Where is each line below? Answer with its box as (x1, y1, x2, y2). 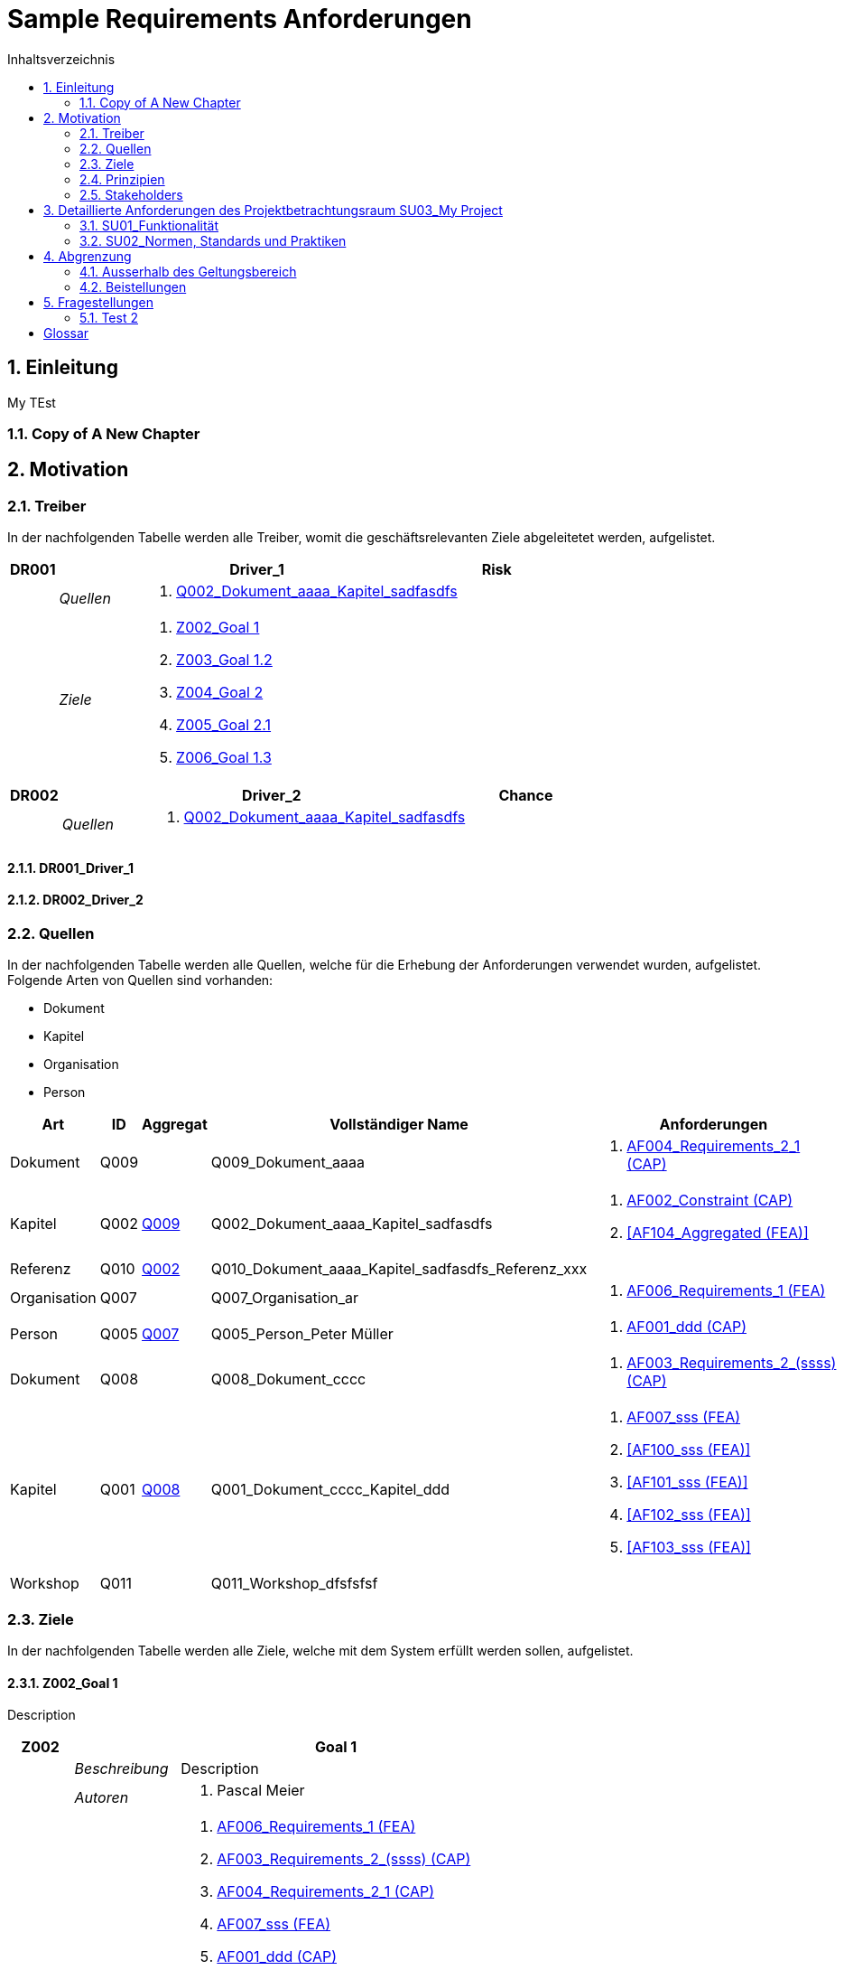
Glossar (43, 324, 89, 341)
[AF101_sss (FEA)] (626, 1473, 748, 1492)
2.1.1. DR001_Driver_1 (7, 859, 134, 876)
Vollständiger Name (329, 1115, 468, 1134)
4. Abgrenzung (43, 248, 132, 264)
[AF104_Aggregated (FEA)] (626, 1224, 809, 1243)
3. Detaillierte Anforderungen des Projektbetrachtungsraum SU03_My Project (43, 202, 503, 218)
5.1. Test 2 (79, 309, 138, 325)
